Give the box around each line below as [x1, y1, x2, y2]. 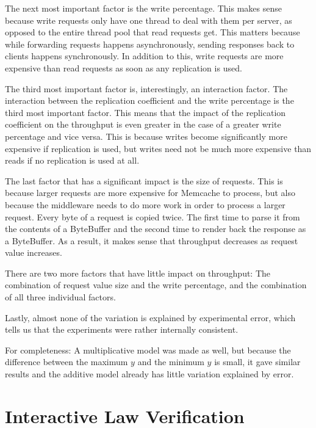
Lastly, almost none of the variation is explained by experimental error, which [5, 311, 296, 324]
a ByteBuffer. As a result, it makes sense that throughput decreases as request [5, 234, 298, 247]
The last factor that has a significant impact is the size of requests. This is [5, 174, 283, 187]
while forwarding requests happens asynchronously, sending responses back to [5, 37, 295, 50]
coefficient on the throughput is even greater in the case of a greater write [5, 118, 281, 131]
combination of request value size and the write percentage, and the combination [5, 278, 307, 291]
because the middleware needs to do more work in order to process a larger [5, 198, 285, 211]
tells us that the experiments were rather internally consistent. [5, 323, 239, 336]
